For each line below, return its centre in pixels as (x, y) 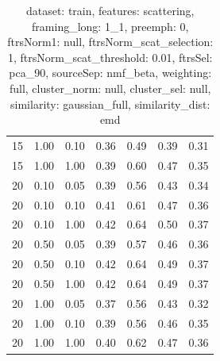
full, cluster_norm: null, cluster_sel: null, (110, 88)
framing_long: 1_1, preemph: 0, (110, 26)
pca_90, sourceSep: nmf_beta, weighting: (110, 73)
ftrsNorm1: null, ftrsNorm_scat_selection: (110, 42)
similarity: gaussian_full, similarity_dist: (110, 104)
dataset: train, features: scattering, (110, 10)
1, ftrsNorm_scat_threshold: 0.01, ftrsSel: (110, 57)
